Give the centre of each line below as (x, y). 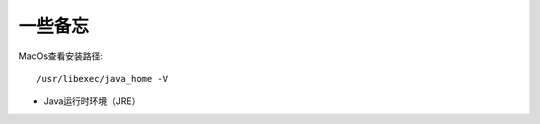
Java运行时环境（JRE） (92, 101)
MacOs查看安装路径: (61, 56)
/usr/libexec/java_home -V (102, 78)
